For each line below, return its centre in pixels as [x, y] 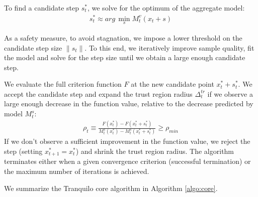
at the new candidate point [173, 84]
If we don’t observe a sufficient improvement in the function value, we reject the [127, 141]
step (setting [23, 151]
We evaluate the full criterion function [63, 84]
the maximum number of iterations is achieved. [77, 171]
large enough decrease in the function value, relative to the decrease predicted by [129, 104]
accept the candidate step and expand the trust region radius [98, 93]
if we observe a [230, 93]
